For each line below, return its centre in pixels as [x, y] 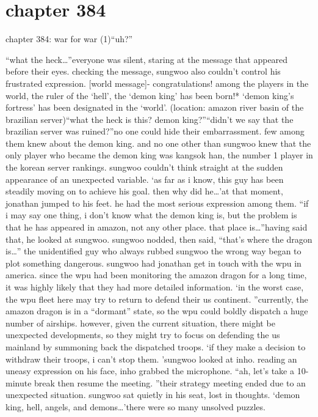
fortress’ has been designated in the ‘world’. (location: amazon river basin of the [155, 107]
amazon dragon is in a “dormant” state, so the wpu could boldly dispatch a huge [157, 311]
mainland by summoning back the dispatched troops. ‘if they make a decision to [156, 346]
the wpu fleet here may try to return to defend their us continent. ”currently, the [157, 299]
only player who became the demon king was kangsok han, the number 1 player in [159, 155]
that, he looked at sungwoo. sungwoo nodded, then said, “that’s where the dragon [159, 239]
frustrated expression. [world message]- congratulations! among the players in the [157, 83]
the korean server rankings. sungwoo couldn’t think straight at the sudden [144, 167]
